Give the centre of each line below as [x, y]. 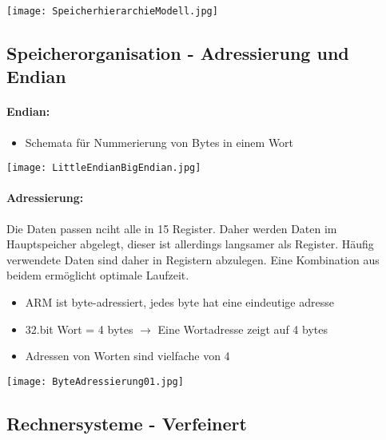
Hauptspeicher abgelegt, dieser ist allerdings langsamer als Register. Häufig [190, 244]
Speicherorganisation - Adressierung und [178, 53]
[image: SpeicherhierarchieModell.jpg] [112, 11]
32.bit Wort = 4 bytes [79, 329]
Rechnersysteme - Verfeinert [127, 423]
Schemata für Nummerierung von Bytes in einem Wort [159, 142]
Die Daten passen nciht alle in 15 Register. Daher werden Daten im [172, 228]
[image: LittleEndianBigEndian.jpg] [104, 168]
